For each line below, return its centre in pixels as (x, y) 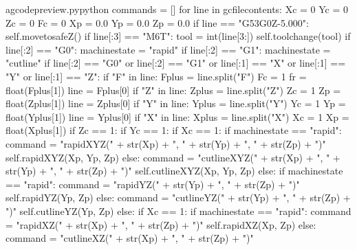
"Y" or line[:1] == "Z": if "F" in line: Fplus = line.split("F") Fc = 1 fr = (156, 76)
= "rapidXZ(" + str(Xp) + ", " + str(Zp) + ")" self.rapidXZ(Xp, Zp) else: (161, 224)
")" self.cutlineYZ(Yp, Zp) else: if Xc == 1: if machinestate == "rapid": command (178, 211)
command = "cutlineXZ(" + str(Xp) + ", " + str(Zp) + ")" (130, 238)
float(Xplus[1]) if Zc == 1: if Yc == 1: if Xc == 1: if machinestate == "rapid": (174, 130)
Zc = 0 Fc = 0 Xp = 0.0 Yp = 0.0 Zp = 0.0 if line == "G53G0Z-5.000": (157, 22)
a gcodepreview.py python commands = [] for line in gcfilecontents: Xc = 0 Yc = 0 (177, 9)
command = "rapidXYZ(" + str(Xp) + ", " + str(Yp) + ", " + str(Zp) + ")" (166, 143)
